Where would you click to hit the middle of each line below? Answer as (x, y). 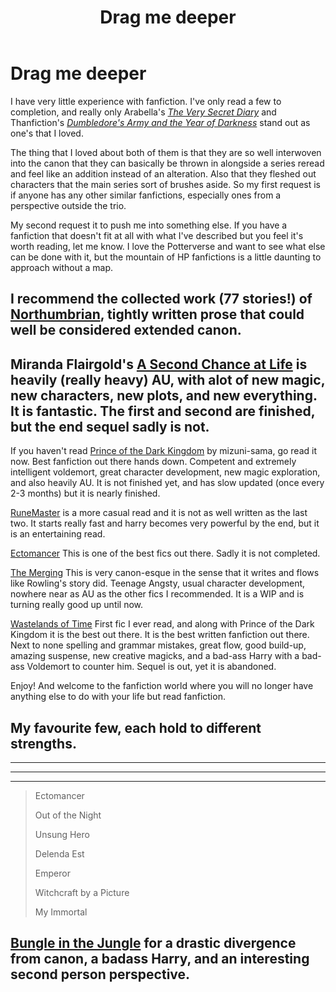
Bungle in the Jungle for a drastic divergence (153, 943)
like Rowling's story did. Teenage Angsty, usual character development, (158, 583)
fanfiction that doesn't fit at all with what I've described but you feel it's (157, 235)
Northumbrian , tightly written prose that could (157, 314)
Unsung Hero (62, 834)
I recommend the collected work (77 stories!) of (161, 299)
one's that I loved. (47, 133)
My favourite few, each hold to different (136, 727)
